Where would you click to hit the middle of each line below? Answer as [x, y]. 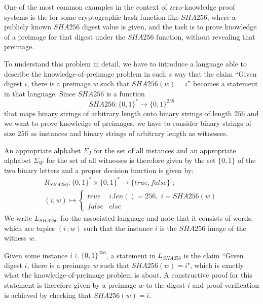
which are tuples [30, 228]
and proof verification [226, 285]
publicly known [28, 27]
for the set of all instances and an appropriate [165, 150]
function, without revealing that [206, 36]
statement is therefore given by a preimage [70, 285]
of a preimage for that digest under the [65, 36]
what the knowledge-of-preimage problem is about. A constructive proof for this [128, 275]
